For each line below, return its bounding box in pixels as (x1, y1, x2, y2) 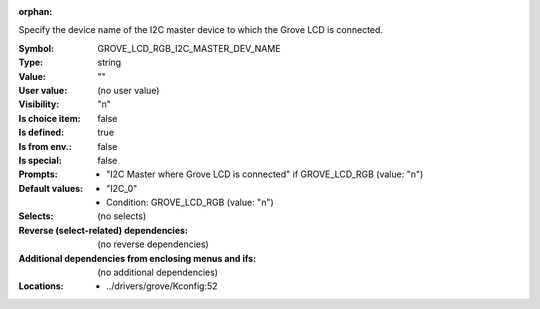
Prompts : (18, 168, 59, 180)
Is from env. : (18, 140, 72, 152)
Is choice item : (18, 112, 81, 124)
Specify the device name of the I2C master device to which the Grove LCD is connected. (18, 24, 384, 36)
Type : (18, 56, 44, 69)
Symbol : (18, 42, 55, 54)
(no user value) (97, 84, 160, 96)
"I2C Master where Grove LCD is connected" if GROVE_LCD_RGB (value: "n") (106, 168, 424, 180)
